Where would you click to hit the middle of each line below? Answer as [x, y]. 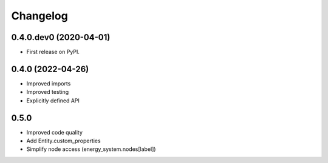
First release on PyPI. [53, 52]
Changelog [39, 16]
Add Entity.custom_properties [63, 141]
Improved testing [48, 92]
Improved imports [49, 83]
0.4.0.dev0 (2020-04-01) [61, 37]
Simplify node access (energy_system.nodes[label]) [91, 149]
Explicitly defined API [53, 101]
